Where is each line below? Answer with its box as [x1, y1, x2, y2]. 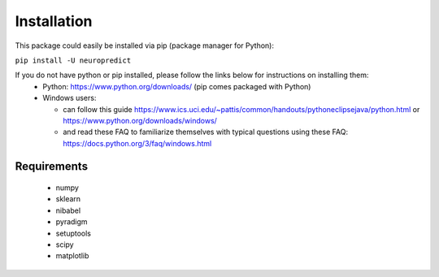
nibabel [55, 206, 81, 215]
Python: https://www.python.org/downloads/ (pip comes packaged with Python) [42, 81, 311, 91]
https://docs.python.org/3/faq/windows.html [63, 138, 212, 148]
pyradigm [55, 217, 89, 227]
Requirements [15, 159, 89, 174]
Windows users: [42, 93, 97, 103]
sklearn [55, 194, 81, 204]
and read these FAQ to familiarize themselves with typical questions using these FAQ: [63, 127, 349, 137]
